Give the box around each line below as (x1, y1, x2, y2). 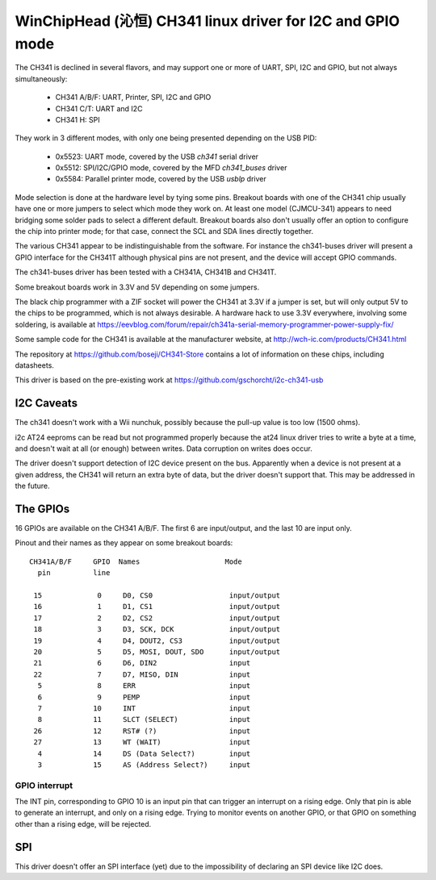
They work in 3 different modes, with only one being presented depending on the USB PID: (15, 133, 317, 143)
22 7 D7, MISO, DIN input (33, 669, 251, 679)
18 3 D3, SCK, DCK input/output (33, 625, 281, 634)
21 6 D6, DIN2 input (33, 658, 251, 668)
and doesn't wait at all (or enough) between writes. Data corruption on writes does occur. (15, 444, 312, 453)
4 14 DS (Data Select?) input (37, 749, 251, 758)
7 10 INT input (37, 703, 251, 713)
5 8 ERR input (37, 682, 251, 690)
